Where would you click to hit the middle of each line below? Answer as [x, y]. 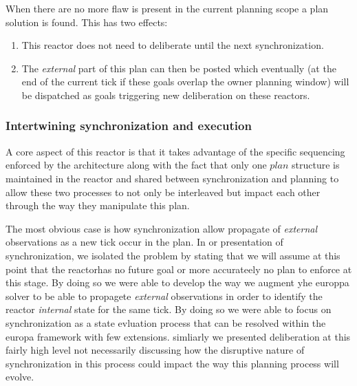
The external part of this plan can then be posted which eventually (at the [179, 68]
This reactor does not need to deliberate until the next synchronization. [173, 45]
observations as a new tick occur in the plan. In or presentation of [144, 242]
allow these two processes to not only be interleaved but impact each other [163, 192]
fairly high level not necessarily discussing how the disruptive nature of [155, 350]
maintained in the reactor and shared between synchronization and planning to [172, 178]
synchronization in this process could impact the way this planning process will [172, 363]
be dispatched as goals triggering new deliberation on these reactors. [166, 95]
